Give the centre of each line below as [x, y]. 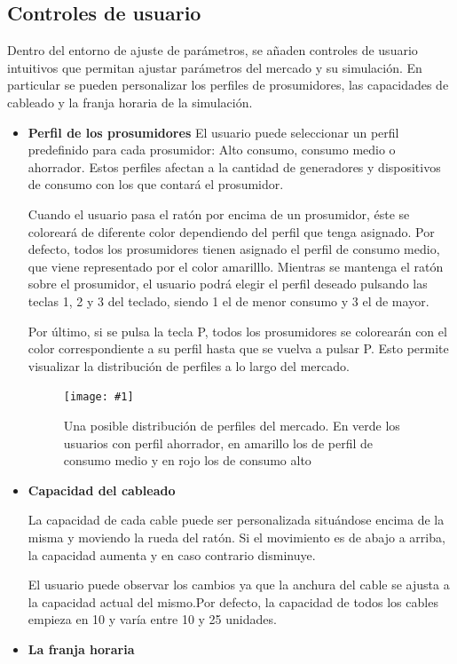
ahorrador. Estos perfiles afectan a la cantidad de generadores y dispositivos [234, 166]
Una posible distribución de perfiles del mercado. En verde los [232, 425]
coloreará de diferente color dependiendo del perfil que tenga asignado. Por [231, 231]
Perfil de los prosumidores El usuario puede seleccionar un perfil [213, 132]
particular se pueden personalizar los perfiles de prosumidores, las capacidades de [228, 85]
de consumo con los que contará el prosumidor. [156, 184]
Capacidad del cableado [102, 490]
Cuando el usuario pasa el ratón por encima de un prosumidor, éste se [219, 213]
